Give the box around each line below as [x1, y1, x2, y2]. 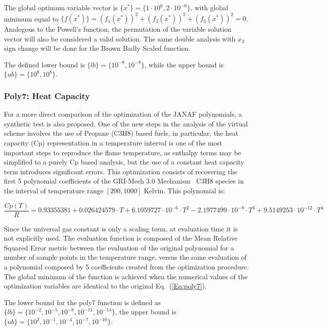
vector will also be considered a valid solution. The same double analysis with [4, 33, 236, 43]
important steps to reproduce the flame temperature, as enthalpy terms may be [4, 147, 241, 157]
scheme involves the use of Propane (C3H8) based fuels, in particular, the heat [4, 128, 238, 138]
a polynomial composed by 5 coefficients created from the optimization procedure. [4, 262, 249, 272]
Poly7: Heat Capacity [4, 89, 90, 102]
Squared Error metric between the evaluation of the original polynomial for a [4, 242, 234, 252]
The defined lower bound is [4, 59, 85, 69]
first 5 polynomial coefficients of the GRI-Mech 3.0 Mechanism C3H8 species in [4, 176, 244, 186]
